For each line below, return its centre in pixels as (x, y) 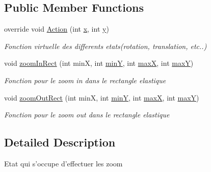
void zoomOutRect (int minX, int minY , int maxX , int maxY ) (102, 97)
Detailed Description (60, 142)
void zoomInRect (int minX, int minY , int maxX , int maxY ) (99, 63)
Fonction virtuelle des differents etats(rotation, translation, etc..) (106, 46)
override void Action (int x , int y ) (57, 29)
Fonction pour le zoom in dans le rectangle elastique (85, 80)
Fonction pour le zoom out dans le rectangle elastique (87, 115)
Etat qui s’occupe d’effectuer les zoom (63, 163)
